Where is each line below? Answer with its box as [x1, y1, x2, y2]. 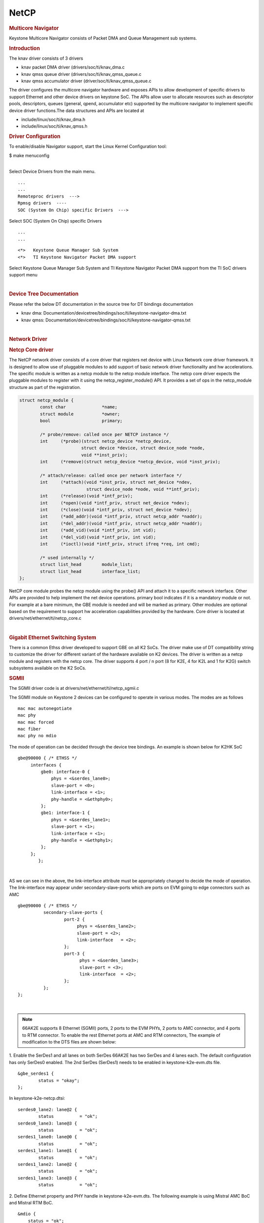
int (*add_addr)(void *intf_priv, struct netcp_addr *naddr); [40, 514, 203, 520]
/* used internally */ [40, 555, 95, 560]
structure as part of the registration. [9, 384, 81, 390]
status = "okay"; [38, 1078, 80, 1083]
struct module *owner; [40, 411, 120, 417]
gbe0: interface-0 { [41, 769, 90, 775]
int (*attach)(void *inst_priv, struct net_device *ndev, [40, 479, 193, 485]
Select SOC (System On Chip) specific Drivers [9, 218, 102, 224]
